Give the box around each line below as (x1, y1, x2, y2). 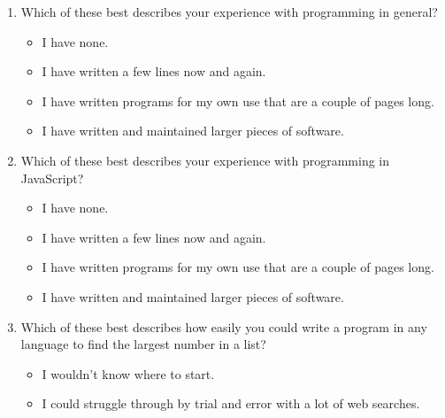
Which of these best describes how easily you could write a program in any (20, 317, 427, 336)
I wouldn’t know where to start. (42, 364, 215, 383)
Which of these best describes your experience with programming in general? (20, 3, 438, 20)
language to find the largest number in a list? (20, 335, 266, 353)
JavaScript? (20, 168, 84, 187)
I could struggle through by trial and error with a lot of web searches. (42, 394, 420, 413)
